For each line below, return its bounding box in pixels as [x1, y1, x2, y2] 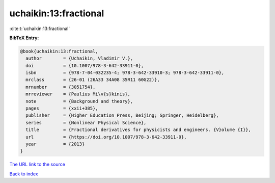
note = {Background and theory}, [25, 98, 133, 104]
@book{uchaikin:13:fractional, [20, 48, 99, 54]
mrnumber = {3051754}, [25, 84, 96, 90]
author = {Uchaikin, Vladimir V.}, [25, 56, 133, 61]
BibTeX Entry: [9, 35, 39, 41]
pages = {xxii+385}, [25, 106, 99, 112]
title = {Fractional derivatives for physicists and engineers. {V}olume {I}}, [25, 127, 252, 133]
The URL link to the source [9, 161, 66, 168]
